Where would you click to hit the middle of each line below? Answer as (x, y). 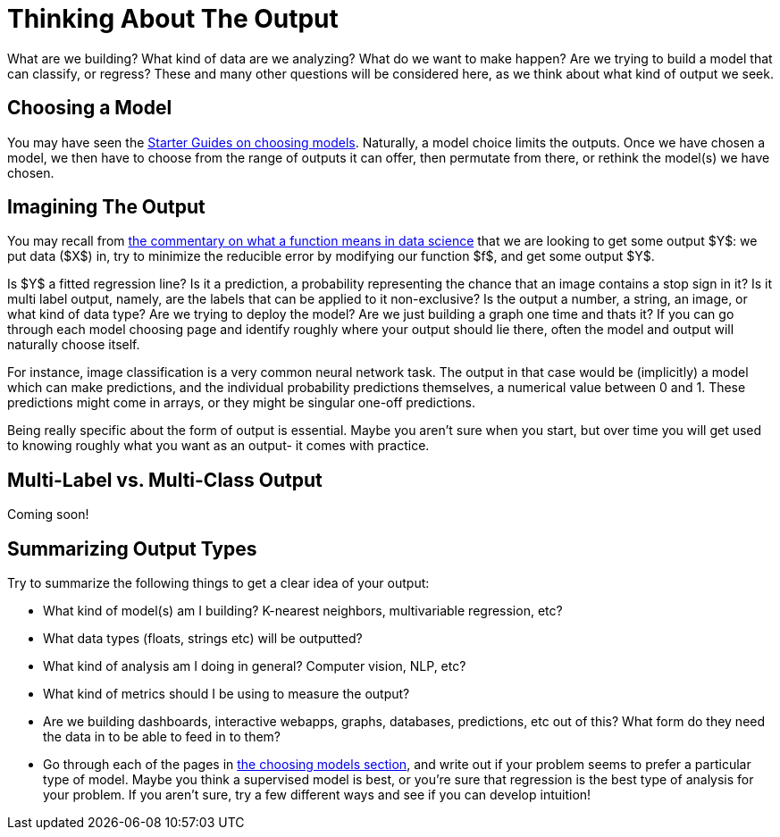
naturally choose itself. (74, 345)
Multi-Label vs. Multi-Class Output (165, 480)
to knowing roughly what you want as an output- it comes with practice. (218, 446)
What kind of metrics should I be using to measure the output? (226, 694)
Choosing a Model (90, 108)
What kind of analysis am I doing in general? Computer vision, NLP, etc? (255, 666)
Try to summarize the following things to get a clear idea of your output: (218, 583)
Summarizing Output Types (132, 548)
